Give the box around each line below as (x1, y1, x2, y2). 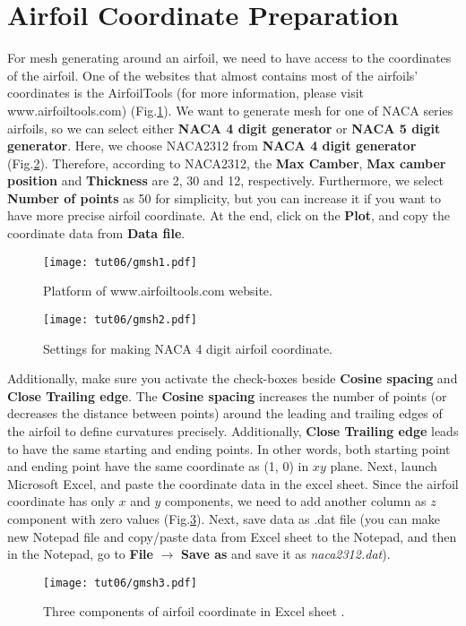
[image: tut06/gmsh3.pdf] (43, 576, 197, 589)
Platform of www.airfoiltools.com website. (43, 281, 272, 300)
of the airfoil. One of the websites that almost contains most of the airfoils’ (7, 65, 419, 84)
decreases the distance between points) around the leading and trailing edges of (7, 404, 443, 423)
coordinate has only (7, 492, 115, 510)
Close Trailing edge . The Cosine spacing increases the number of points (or (7, 386, 447, 405)
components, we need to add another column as (165, 492, 427, 510)
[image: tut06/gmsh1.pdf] (43, 255, 197, 269)
